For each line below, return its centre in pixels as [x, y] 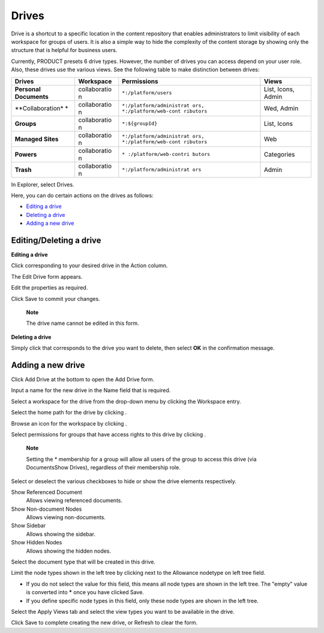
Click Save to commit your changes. [55, 299]
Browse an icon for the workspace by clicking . [69, 423]
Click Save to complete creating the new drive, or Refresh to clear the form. [104, 623]
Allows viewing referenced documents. [74, 501]
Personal [28, 89]
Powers [26, 154]
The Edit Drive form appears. [47, 276]
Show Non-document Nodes [46, 509]
